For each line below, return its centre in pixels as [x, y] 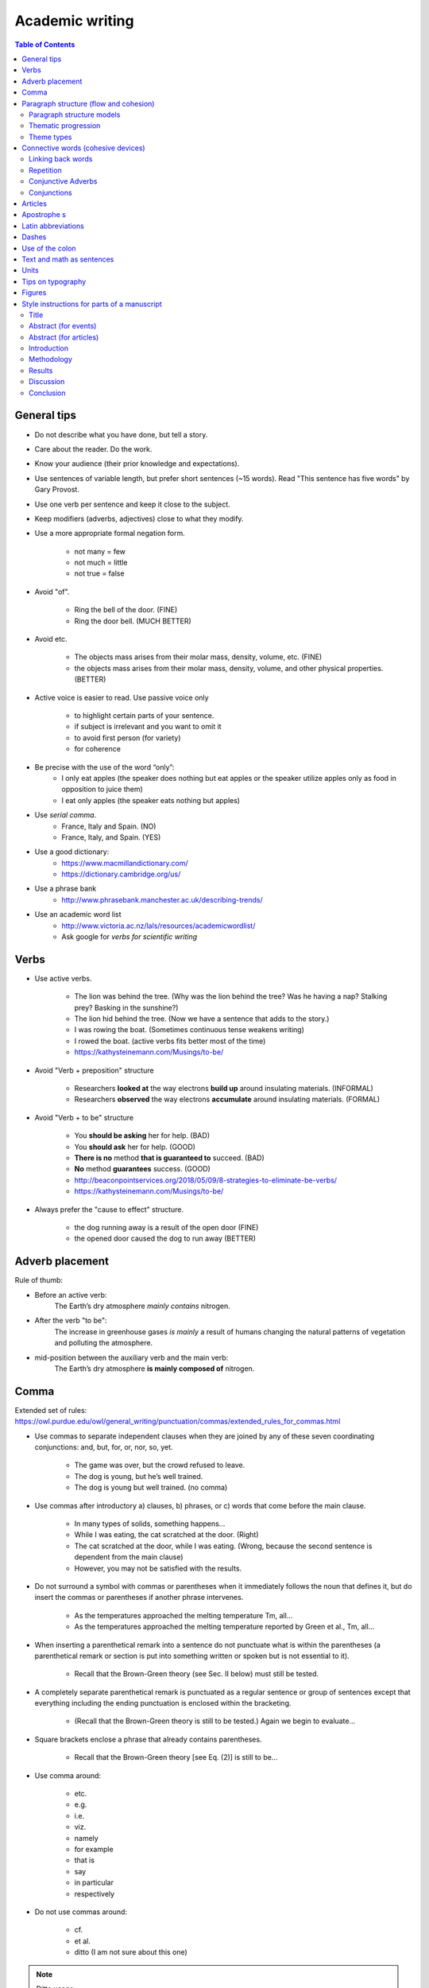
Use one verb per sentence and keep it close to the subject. [132, 504]
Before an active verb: [71, 1295]
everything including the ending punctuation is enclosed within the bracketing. [163, 1703]
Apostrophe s [44, 215]
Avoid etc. [51, 639]
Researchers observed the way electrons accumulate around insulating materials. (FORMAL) [227, 1099]
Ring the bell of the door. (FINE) [126, 610]
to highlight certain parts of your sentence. [144, 715]
